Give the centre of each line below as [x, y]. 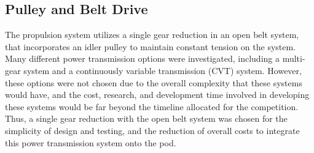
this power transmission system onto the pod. [91, 142]
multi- [294, 58]
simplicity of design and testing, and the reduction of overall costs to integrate [152, 130]
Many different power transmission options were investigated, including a [142, 58]
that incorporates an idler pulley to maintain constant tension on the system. [151, 46]
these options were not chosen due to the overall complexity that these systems [154, 82]
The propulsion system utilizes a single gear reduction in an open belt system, [152, 35]
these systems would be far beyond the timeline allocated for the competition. [152, 106]
